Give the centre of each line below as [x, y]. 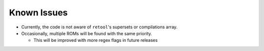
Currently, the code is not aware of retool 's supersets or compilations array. [99, 27]
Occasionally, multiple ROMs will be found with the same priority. [87, 33]
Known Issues [38, 13]
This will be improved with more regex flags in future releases [96, 40]
